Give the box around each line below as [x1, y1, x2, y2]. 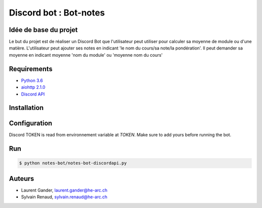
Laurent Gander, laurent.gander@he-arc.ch [21, 187, 108, 193]
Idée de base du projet [9, 26, 78, 34]
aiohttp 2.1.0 [21, 84, 46, 90]
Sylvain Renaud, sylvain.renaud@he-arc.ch [21, 194, 108, 200]
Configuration [9, 119, 52, 128]
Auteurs [9, 175, 34, 183]
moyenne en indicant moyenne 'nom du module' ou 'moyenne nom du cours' [9, 52, 163, 58]
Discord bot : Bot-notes [9, 7, 105, 18]
